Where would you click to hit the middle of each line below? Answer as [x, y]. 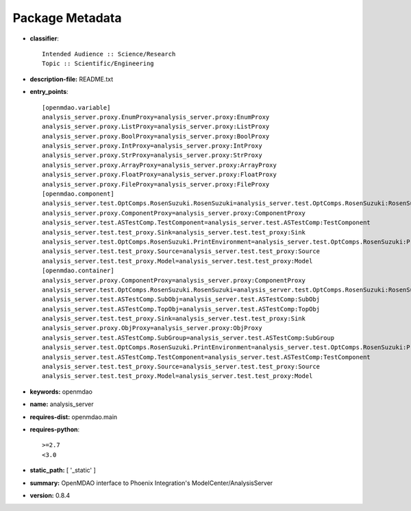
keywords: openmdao [61, 392]
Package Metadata [67, 18]
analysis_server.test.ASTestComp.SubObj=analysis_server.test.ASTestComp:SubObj [181, 299]
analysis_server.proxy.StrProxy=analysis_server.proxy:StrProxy [152, 155]
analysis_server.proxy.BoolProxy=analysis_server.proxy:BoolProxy [156, 136]
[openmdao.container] [78, 271]
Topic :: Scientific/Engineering [98, 64]
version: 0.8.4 [50, 495]
